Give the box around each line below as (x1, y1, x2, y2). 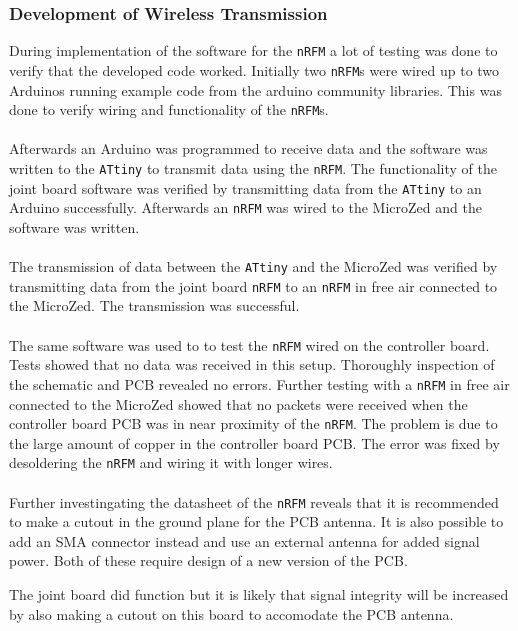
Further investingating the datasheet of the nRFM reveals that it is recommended (9, 491, 499, 512)
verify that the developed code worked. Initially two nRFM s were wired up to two (9, 59, 500, 80)
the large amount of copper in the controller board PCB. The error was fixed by (9, 432, 500, 453)
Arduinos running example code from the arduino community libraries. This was (9, 79, 502, 100)
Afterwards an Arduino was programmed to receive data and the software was (9, 138, 488, 159)
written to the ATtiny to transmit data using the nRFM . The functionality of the (9, 157, 497, 178)
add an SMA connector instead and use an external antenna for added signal (9, 530, 480, 551)
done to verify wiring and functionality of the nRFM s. (9, 99, 329, 120)
